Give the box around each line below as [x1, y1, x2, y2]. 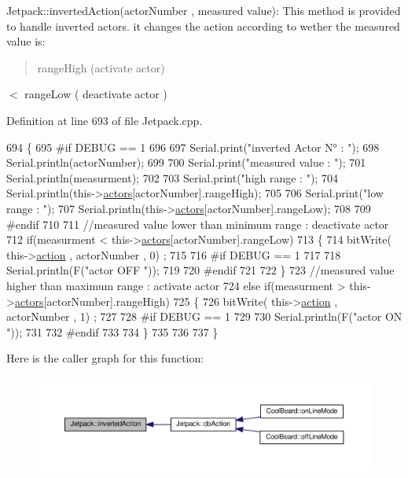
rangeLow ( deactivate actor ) [24, 86, 167, 102]
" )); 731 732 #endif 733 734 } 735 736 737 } [6, 323, 219, 340]
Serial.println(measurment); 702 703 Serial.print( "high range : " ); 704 [6, 169, 338, 186]
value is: [6, 33, 46, 50]
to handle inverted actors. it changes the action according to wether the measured [6, 17, 400, 34]
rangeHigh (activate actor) [37, 59, 165, 75]
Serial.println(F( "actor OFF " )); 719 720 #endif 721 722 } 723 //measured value [6, 262, 395, 278]
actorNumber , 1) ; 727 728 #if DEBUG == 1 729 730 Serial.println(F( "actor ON [6, 308, 402, 325]
